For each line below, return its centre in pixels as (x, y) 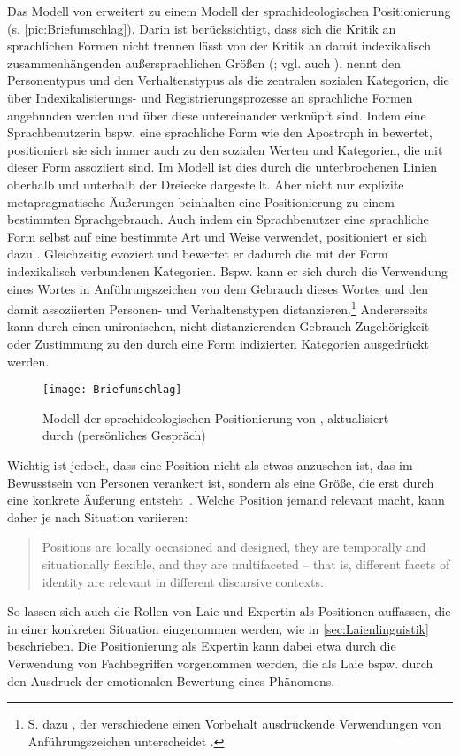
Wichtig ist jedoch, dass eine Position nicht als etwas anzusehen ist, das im (210, 464)
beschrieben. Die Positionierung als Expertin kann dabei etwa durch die (202, 646)
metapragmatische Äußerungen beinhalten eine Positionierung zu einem (201, 201)
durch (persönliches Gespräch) (124, 435)
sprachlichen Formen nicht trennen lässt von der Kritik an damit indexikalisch (219, 46)
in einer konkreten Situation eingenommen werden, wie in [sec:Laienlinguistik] (218, 628)
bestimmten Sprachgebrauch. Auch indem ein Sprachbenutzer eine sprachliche (218, 219)
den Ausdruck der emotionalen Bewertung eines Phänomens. (171, 680)
